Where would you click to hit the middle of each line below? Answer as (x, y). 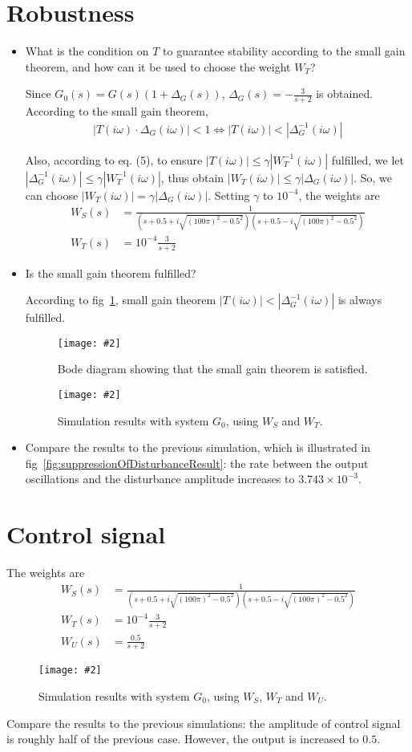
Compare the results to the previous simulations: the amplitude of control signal (204, 723)
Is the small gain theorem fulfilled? (111, 272)
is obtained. (345, 93)
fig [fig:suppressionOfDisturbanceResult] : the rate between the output (197, 463)
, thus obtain (192, 177)
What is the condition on (87, 51)
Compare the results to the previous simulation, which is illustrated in (198, 447)
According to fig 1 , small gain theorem (121, 300)
